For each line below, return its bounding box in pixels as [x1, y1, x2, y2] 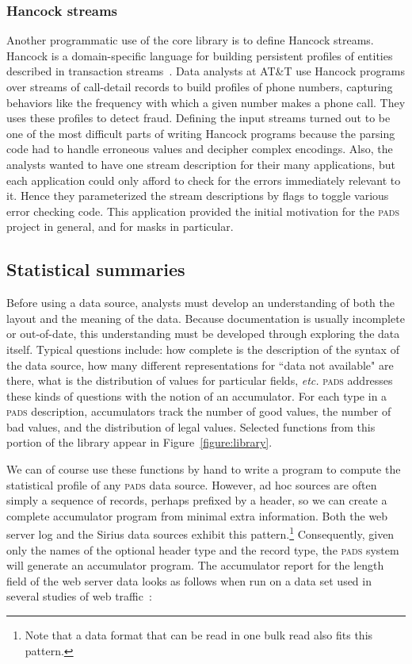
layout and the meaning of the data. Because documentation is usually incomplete [6, 309, 405, 326]
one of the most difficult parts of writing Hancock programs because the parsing [6, 125, 395, 141]
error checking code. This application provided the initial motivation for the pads [6, 202, 399, 219]
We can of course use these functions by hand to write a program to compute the [6, 461, 401, 478]
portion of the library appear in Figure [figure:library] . [6, 434, 273, 451]
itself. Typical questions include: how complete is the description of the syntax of [6, 340, 399, 357]
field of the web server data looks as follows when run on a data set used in [6, 572, 372, 589]
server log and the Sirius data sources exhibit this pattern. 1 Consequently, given [6, 524, 395, 543]
